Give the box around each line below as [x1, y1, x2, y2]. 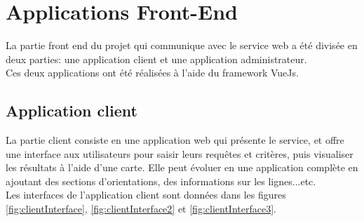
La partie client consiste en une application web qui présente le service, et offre [6, 133, 344, 147]
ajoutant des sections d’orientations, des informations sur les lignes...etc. [6, 173, 316, 188]
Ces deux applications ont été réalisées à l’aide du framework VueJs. [6, 65, 299, 80]
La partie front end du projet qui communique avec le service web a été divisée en [6, 38, 358, 53]
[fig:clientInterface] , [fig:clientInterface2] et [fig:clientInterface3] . [6, 201, 276, 216]
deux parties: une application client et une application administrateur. [6, 51, 307, 66]
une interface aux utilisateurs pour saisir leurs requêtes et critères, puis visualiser [6, 146, 353, 161]
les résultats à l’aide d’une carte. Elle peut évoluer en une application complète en [6, 160, 358, 175]
